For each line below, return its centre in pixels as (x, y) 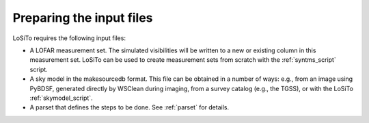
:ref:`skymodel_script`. (61, 98)
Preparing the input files (83, 18)
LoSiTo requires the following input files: (69, 38)
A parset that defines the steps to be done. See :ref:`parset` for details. (129, 107)
